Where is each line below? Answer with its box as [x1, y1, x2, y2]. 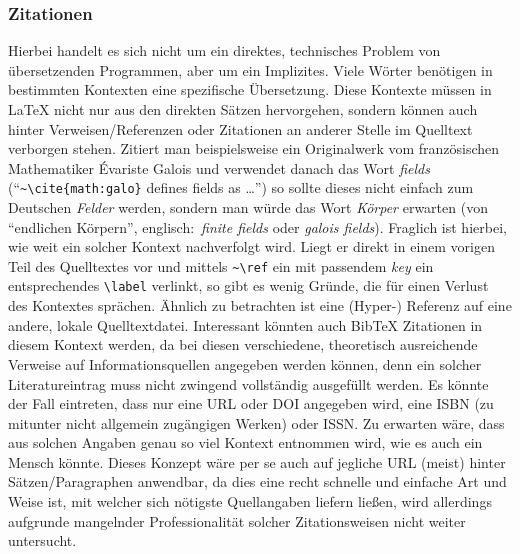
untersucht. [8, 530, 77, 551]
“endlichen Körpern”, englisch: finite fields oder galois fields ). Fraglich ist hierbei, [8, 216, 507, 237]
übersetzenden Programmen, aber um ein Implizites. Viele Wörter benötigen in [8, 59, 493, 80]
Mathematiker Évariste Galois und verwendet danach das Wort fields [8, 157, 430, 178]
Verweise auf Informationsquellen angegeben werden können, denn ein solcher [8, 353, 482, 374]
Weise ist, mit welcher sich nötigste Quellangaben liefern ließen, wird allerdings [8, 491, 492, 512]
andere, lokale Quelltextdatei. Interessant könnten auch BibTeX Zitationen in [8, 314, 483, 335]
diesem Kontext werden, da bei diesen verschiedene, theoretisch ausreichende [8, 334, 478, 355]
